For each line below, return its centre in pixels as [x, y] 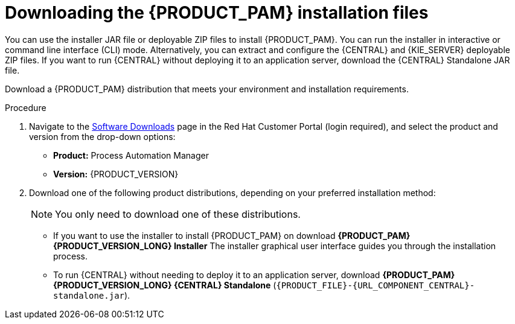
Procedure [26, 107]
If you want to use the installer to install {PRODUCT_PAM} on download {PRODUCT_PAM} [232, 235]
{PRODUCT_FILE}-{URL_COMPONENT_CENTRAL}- [376, 285]
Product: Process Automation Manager [131, 155]
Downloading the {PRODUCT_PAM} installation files [217, 13]
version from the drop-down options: [102, 136]
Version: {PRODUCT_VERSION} [116, 174]
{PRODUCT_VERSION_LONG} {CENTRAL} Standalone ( [165, 285]
